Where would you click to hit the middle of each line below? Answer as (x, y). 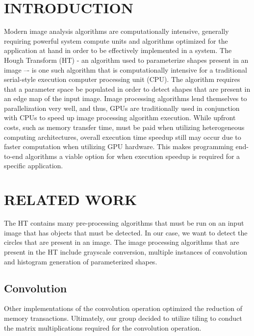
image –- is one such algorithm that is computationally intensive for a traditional (126, 69)
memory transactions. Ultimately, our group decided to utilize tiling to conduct (123, 318)
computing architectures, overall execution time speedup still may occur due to (123, 137)
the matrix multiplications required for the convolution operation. (103, 327)
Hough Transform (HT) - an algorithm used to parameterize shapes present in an (126, 60)
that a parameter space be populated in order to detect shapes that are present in (127, 89)
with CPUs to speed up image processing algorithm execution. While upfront (120, 117)
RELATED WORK (71, 199)
